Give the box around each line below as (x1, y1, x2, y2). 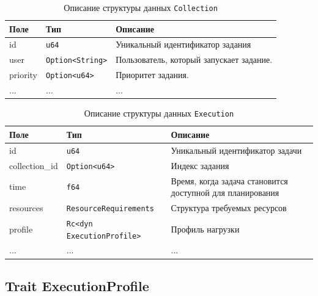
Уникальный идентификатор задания (116, 38, 251, 51)
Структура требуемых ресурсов (171, 201, 287, 214)
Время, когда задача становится (171, 174, 288, 187)
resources (9, 201, 43, 214)
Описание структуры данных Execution (84, 107, 234, 120)
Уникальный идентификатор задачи (171, 143, 302, 156)
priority (9, 68, 37, 81)
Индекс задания (171, 159, 229, 171)
